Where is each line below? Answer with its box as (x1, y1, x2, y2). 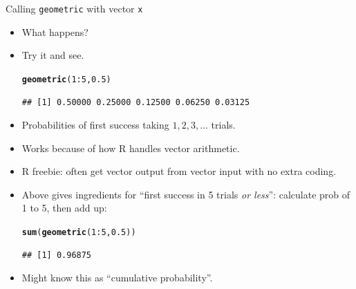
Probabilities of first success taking (21, 118, 169, 132)
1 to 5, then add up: (21, 201, 107, 215)
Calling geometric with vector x (6, 1, 143, 15)
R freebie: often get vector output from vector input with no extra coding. (21, 164, 337, 178)
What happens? (21, 24, 88, 39)
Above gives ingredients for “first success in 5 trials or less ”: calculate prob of (21, 187, 350, 201)
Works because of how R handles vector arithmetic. (21, 140, 240, 155)
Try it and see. (21, 48, 84, 62)
